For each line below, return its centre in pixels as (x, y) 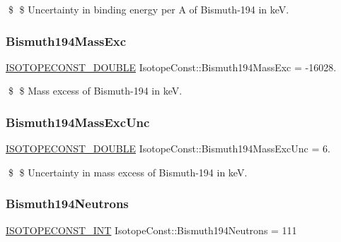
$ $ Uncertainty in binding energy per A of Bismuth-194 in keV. (149, 9)
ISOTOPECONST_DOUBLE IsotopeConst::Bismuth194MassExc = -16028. (171, 67)
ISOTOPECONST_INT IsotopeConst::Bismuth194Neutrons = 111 (151, 230)
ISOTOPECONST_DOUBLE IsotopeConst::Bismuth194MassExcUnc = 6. (168, 149)
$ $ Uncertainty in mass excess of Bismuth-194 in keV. (128, 172)
